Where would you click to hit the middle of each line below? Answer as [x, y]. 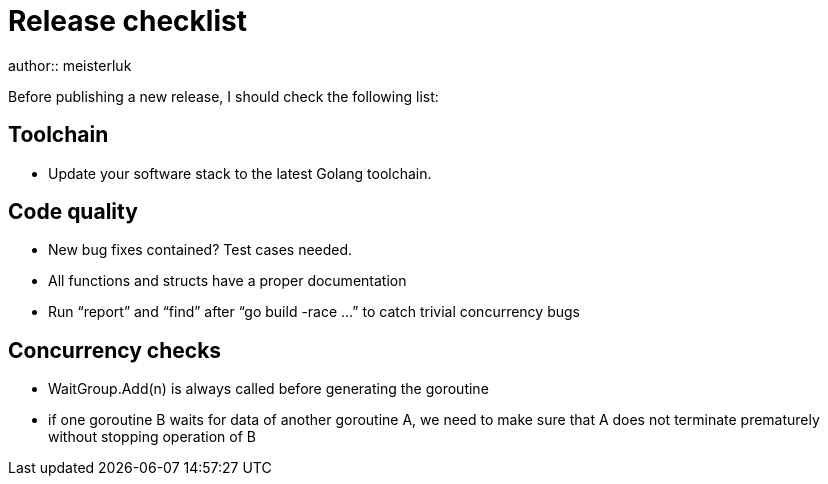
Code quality [73, 212]
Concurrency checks [115, 350]
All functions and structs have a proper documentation [227, 281]
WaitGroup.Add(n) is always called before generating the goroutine [268, 389]
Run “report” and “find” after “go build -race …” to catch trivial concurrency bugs [314, 312]
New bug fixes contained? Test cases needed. [200, 250]
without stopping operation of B [152, 437]
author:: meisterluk [70, 65]
